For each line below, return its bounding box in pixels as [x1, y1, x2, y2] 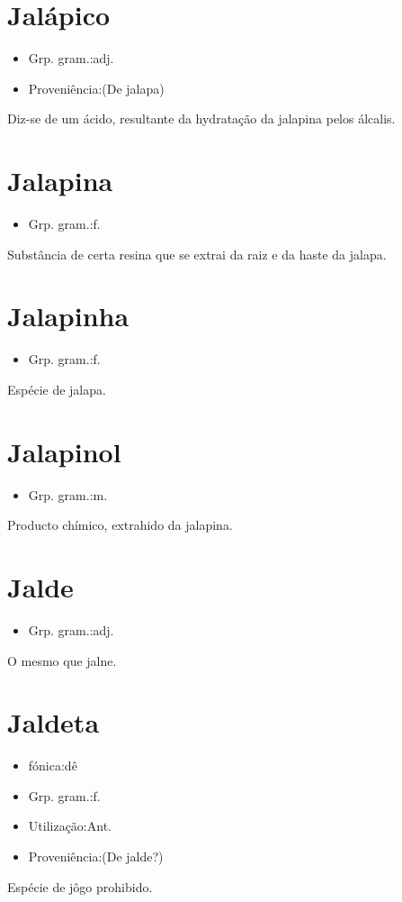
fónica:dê [28, 756, 77, 775]
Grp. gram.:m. [28, 485, 108, 504]
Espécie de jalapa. [7, 379, 106, 398]
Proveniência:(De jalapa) [28, 78, 165, 97]
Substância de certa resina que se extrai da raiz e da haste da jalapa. [7, 244, 387, 263]
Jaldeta [7, 704, 100, 741]
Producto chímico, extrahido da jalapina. [7, 515, 233, 534]
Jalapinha [7, 297, 130, 334]
